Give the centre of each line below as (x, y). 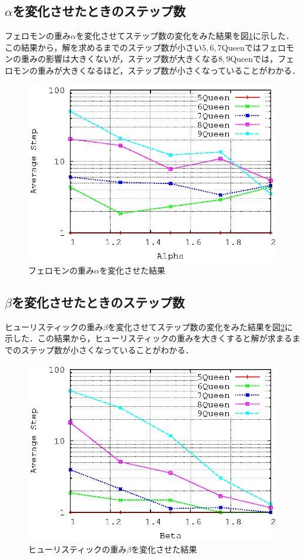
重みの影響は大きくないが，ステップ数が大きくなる (120, 59)
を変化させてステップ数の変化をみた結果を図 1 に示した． (185, 36)
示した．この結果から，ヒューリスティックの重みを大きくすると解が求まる (148, 338)
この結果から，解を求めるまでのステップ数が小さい (103, 47)
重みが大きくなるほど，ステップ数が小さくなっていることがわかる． (169, 70)
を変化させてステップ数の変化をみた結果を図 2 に (201, 326)
